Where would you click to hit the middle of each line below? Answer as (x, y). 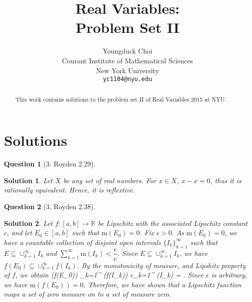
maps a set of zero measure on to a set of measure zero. (88, 294)
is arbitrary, (229, 275)
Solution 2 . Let (28, 223)
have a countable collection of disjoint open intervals (83, 242)
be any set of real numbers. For (110, 180)
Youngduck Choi (127, 51)
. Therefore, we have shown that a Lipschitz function (163, 284)
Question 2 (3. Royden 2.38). (50, 206)
